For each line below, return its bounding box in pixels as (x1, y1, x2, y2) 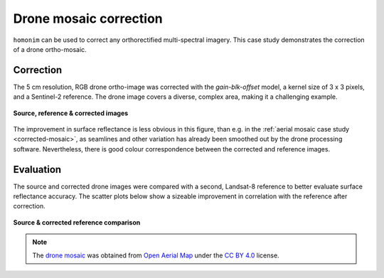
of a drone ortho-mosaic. (13, 45, 87, 53)
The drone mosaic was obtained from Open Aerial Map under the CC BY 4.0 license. (32, 251, 280, 260)
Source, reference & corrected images (13, 109, 129, 117)
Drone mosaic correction (13, 11, 163, 26)
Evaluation (13, 164, 62, 176)
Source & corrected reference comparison (13, 218, 141, 227)
